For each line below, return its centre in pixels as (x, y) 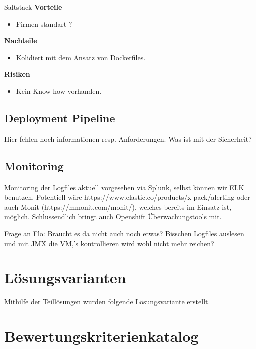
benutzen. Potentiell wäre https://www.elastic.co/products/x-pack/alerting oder (127, 197)
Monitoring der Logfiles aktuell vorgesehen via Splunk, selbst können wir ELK (124, 187)
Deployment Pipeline (60, 118)
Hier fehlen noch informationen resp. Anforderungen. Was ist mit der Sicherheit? (128, 139)
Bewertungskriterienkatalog (101, 336)
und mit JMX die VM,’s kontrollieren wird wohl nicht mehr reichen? (109, 243)
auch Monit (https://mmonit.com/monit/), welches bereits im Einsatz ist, (118, 206)
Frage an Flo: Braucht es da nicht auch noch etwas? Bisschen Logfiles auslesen (124, 233)
